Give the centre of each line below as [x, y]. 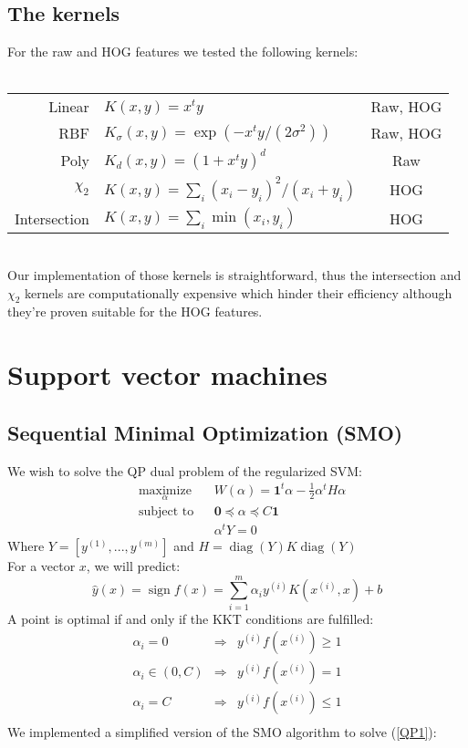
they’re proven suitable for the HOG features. [135, 312]
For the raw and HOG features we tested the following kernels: [183, 52]
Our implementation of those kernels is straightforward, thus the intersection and [234, 274]
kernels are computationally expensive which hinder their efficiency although [239, 292]
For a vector [42, 566]
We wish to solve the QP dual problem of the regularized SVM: [185, 470]
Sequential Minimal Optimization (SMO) [205, 432]
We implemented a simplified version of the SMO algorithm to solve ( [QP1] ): [222, 732]
